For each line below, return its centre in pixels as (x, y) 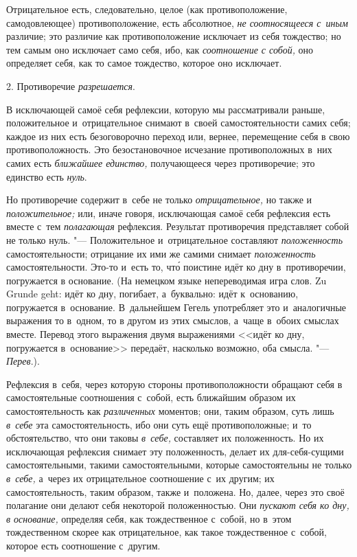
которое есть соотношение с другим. (83, 545)
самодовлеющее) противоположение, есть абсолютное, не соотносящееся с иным (177, 22)
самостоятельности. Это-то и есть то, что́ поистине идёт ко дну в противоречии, (176, 267)
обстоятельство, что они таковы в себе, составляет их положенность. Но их (165, 438)
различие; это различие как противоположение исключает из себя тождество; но (174, 36)
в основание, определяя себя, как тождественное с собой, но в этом (149, 518)
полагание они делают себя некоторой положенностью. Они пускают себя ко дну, (178, 505)
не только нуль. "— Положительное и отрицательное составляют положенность (174, 239)
